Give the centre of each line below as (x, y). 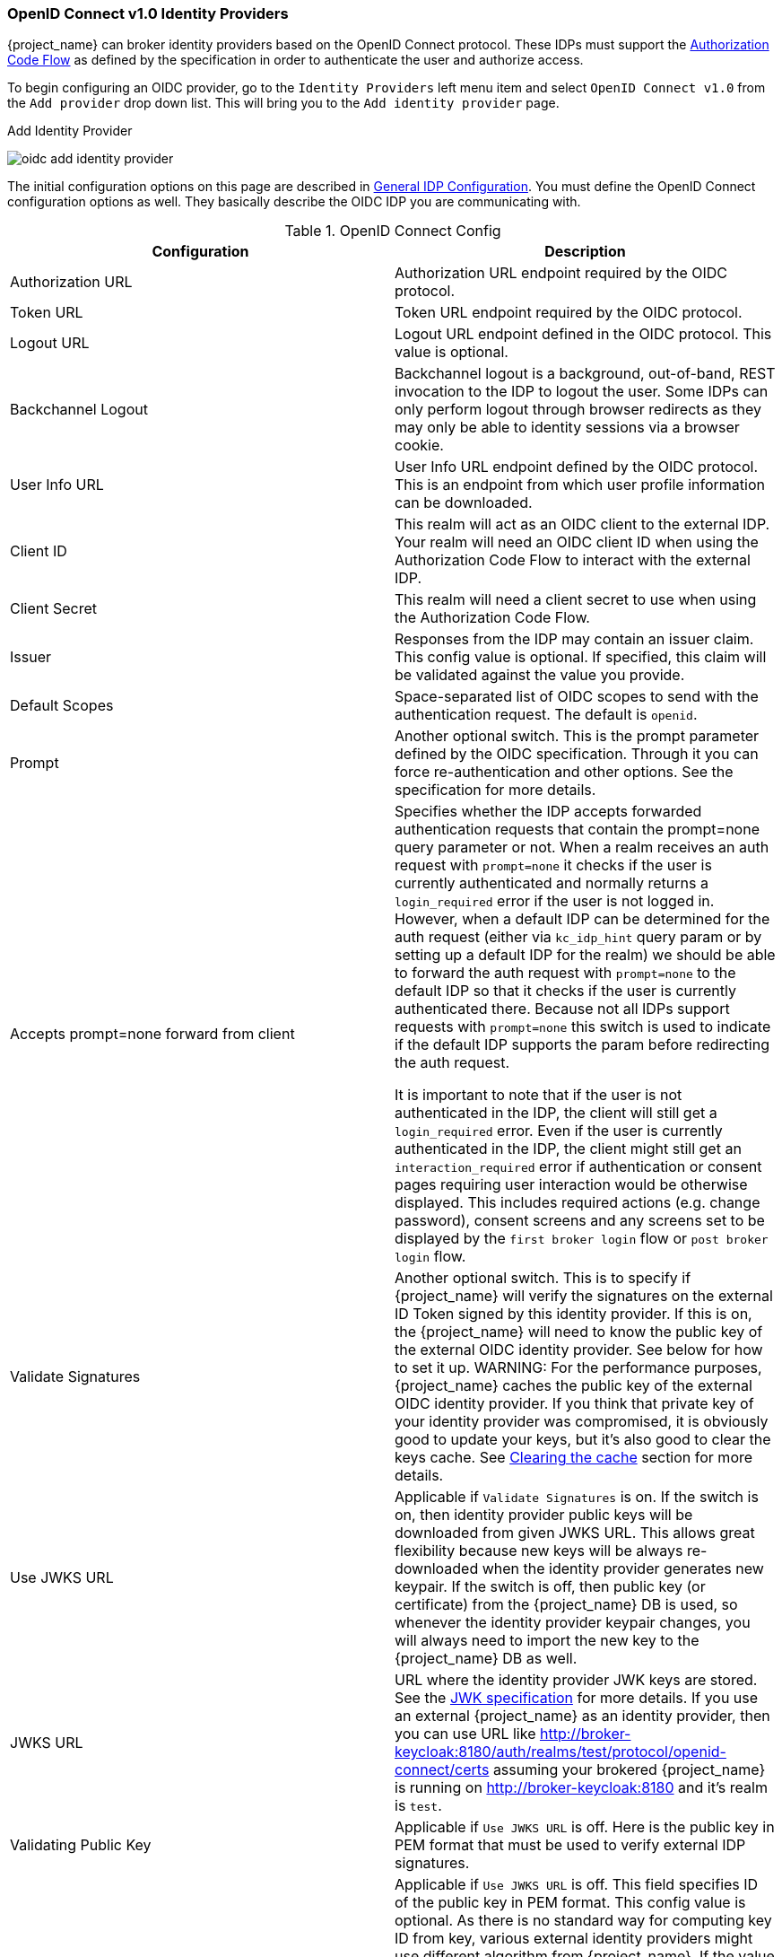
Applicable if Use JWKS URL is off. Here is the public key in (585, 1827)
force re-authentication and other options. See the (564, 772)
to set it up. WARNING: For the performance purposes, (578, 1368)
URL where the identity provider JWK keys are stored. (576, 1680)
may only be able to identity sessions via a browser (567, 428)
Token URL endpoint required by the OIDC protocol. (569, 313)
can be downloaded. (464, 503)
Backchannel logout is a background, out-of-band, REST (585, 374)
